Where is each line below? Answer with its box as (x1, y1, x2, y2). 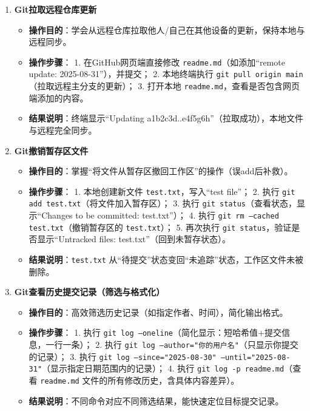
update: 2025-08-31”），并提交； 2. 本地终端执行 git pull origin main (29, 67, 303, 80)
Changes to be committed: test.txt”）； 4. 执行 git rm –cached (41, 209, 279, 222)
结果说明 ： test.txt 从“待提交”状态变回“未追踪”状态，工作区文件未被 (29, 253, 303, 265)
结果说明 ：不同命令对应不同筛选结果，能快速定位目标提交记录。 (29, 394, 284, 407)
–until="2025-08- (220, 353, 291, 362)
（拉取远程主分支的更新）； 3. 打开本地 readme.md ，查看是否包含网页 (29, 80, 300, 92)
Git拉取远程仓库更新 (14, 3, 97, 15)
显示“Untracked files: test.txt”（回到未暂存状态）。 (37, 233, 231, 245)
